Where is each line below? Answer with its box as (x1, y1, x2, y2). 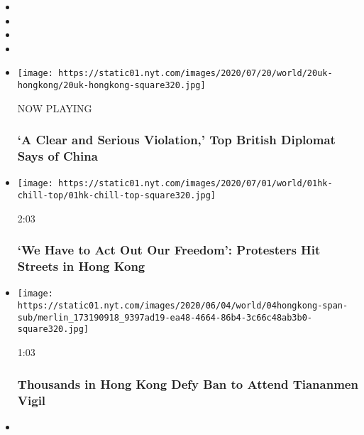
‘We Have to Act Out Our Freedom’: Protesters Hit (17, 241, 321, 259)
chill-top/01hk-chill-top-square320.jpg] (17, 190, 216, 201)
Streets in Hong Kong (17, 257, 145, 275)
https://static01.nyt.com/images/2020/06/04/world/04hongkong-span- (17, 301, 348, 311)
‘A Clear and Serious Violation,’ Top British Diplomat (17, 131, 336, 149)
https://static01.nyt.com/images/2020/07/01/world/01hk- (58, 178, 333, 189)
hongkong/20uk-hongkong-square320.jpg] (17, 80, 206, 91)
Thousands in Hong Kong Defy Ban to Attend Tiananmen (17, 375, 358, 392)
